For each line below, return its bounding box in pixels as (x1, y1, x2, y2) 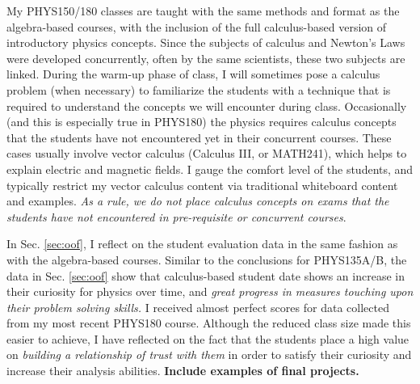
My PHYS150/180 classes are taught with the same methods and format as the (6, 2, 400, 19)
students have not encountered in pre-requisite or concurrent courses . (6, 208, 346, 225)
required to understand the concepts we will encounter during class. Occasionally (6, 97, 407, 114)
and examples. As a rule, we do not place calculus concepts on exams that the (6, 192, 389, 209)
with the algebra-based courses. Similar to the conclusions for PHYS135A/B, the (6, 251, 407, 268)
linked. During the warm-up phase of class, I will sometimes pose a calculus (6, 65, 380, 82)
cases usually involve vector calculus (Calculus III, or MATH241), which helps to (6, 145, 407, 162)
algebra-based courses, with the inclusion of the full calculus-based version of (6, 18, 387, 35)
